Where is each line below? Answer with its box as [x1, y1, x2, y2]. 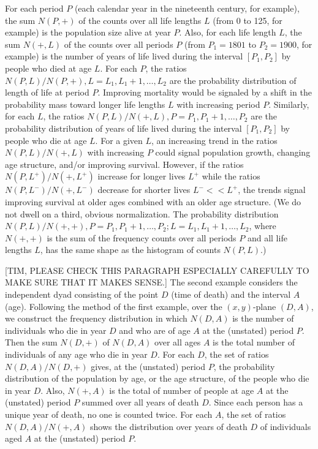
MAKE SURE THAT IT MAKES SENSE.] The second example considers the [5, 276, 298, 289]
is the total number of [213, 336, 295, 349]
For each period [5, 2, 64, 14]
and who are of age [119, 323, 191, 336]
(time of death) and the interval [171, 288, 291, 301]
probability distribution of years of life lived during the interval [5, 121, 242, 134]
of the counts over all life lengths [78, 13, 202, 26]
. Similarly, [268, 97, 309, 110]
